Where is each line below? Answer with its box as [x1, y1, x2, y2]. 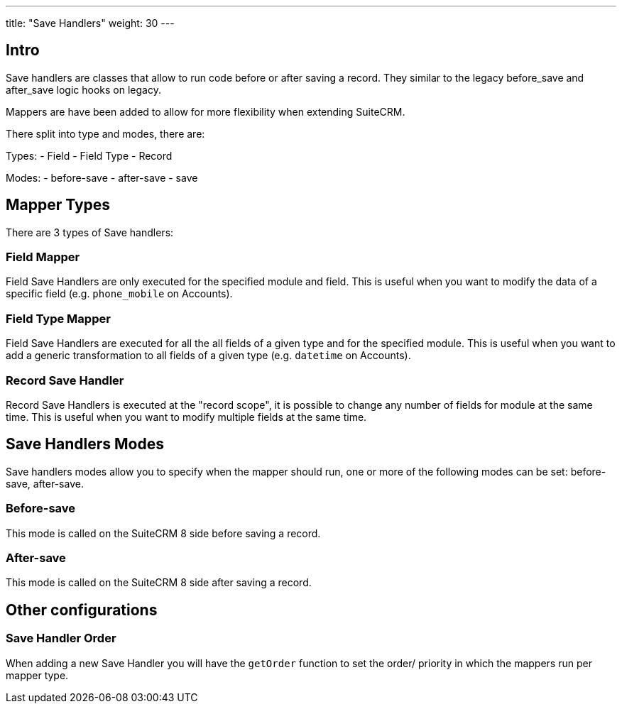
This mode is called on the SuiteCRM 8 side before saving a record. [6, 527, 321, 539]
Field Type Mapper [6, 311, 111, 326]
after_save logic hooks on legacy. [6, 83, 161, 96]
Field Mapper [6, 250, 80, 265]
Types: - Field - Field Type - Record [6, 149, 173, 162]
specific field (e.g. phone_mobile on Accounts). [6, 287, 233, 300]
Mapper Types [6, 196, 111, 214]
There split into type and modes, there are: [6, 127, 205, 140]
